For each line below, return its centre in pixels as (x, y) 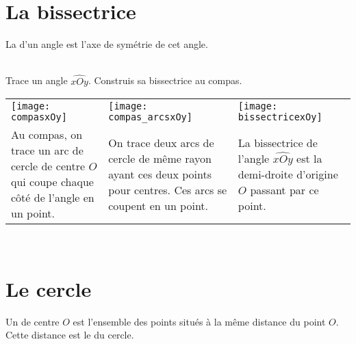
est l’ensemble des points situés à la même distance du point (199, 321)
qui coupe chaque (52, 182)
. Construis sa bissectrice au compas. (165, 80)
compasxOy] (39, 117)
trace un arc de (47, 150)
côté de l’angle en (53, 198)
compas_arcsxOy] (150, 117)
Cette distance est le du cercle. (70, 335)
